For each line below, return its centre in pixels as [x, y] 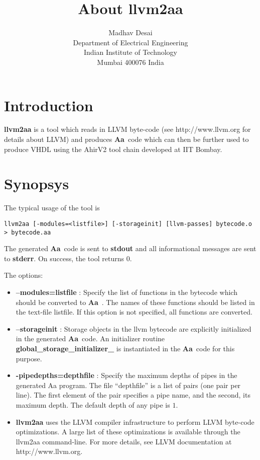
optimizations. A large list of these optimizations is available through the [128, 432]
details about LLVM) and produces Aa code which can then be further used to [126, 139]
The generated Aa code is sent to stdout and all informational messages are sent [130, 248]
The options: [24, 275]
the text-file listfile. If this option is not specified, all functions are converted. [134, 312]
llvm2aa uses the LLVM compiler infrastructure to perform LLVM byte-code [135, 421]
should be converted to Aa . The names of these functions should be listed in [135, 302]
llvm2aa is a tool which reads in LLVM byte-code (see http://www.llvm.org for [127, 129]
